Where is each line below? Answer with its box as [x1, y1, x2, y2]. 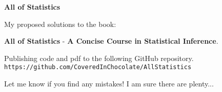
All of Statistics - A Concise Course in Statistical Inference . [4, 36, 218, 46]
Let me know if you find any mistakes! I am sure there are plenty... [4, 78, 214, 89]
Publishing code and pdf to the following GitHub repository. [4, 52, 194, 63]
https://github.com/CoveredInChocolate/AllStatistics [4, 64, 192, 71]
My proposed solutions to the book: [4, 18, 116, 29]
